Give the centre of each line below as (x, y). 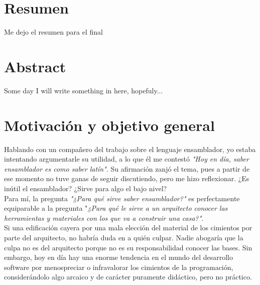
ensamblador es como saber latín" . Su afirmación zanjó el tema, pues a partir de (127, 168)
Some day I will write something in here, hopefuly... (84, 90)
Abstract (35, 66)
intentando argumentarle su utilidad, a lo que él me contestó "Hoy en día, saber (126, 159)
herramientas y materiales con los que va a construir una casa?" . (104, 218)
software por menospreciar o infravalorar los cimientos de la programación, (119, 267)
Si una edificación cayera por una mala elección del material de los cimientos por (128, 228)
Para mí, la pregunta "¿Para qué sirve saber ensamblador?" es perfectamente (122, 198)
